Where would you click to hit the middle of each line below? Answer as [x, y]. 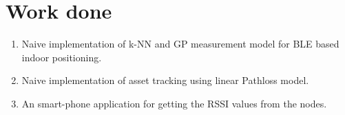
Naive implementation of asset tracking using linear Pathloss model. [165, 80]
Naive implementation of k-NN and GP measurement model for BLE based [180, 44]
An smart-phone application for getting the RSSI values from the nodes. [174, 103]
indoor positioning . [62, 57]
